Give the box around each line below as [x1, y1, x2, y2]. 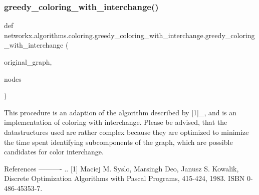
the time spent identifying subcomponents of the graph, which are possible [4, 136, 233, 147]
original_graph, [4, 57, 52, 67]
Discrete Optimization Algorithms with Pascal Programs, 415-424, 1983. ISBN [4, 173, 245, 183]
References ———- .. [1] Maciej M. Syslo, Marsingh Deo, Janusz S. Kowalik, [4, 163, 239, 173]
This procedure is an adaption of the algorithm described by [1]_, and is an [4, 107, 237, 117]
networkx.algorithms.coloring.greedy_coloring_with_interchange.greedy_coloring [4, 30, 255, 40]
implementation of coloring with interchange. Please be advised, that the [4, 117, 227, 127]
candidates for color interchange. [4, 146, 104, 157]
